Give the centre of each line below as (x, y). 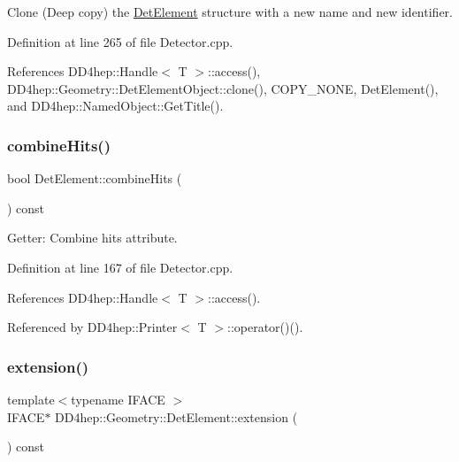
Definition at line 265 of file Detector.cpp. (120, 41)
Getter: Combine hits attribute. (92, 238)
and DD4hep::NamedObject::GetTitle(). (115, 106)
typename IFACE (118, 399)
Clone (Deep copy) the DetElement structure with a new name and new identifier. (230, 12)
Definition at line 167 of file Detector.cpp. (120, 267)
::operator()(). (265, 327)
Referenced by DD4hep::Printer (92, 327)
